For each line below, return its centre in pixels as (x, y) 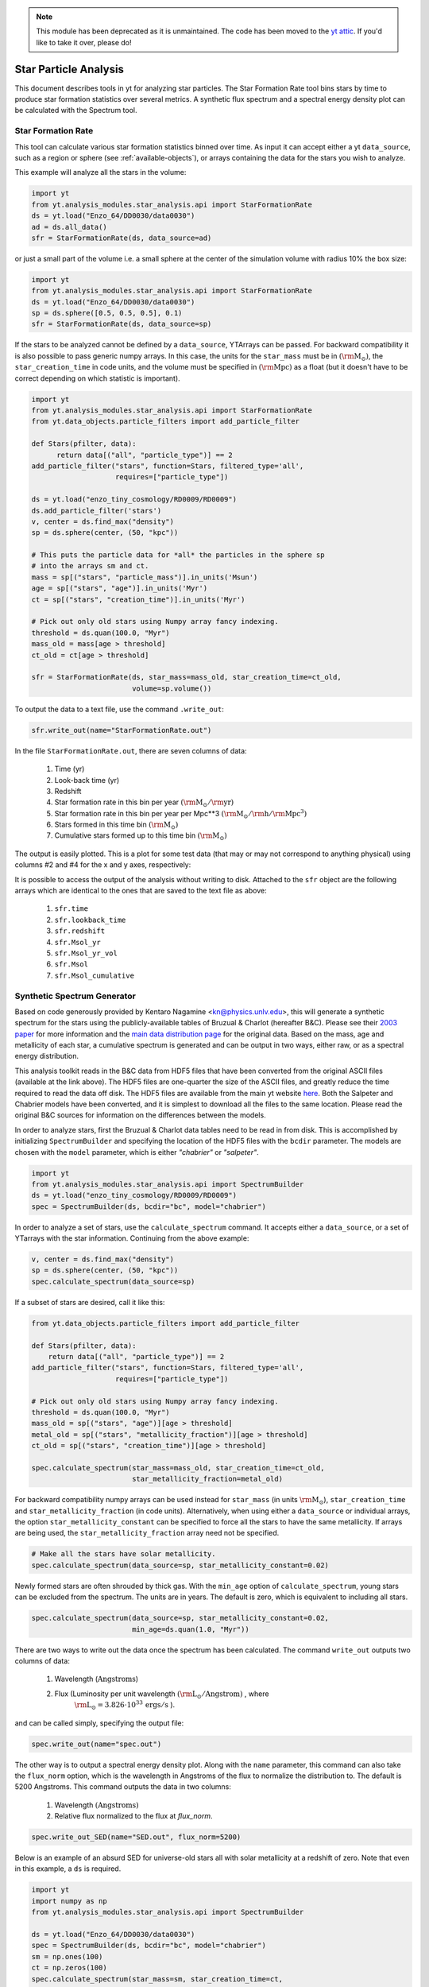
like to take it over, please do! (84, 42)
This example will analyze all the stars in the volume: (100, 172)
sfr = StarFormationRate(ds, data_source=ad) (122, 238)
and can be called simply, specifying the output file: (99, 1723)
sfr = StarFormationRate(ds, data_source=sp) (122, 324)
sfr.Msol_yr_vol (86, 953)
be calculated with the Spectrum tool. (76, 110)
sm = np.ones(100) (67, 1956)
